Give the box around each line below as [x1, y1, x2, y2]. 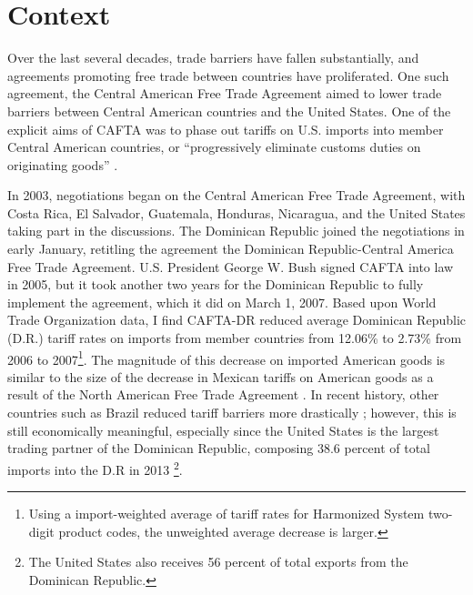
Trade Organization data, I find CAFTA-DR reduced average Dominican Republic [7, 310, 466, 329]
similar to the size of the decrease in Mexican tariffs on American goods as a [7, 367, 434, 386]
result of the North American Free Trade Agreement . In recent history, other [7, 385, 439, 404]
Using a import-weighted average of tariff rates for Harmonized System [28, 504, 425, 523]
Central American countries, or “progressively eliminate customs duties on [7, 137, 421, 156]
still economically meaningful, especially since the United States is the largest [7, 420, 439, 439]
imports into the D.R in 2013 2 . [7, 457, 183, 479]
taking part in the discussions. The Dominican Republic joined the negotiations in [7, 221, 465, 240]
